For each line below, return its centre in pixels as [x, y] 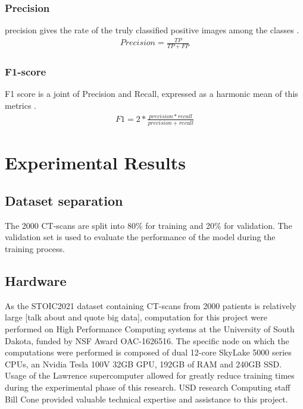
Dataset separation [64, 201]
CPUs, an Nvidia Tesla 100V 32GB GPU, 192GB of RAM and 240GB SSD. [143, 364]
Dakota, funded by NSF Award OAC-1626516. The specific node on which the [147, 340]
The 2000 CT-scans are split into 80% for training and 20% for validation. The [149, 225]
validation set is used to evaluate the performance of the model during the [140, 237]
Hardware [36, 281]
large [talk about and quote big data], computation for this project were [136, 317]
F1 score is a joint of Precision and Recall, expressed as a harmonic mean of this [151, 94]
